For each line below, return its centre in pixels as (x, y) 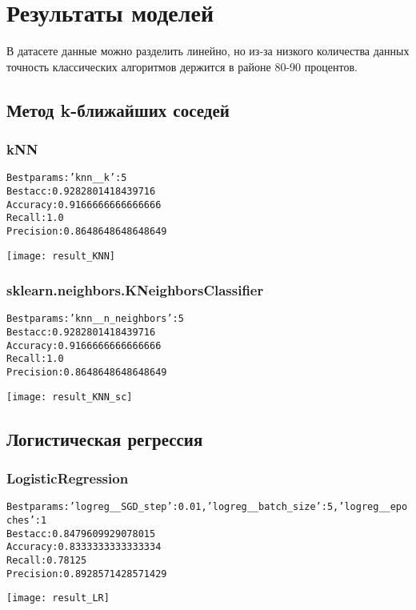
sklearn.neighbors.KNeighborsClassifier (135, 290)
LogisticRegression (68, 478)
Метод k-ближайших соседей (118, 109)
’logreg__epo (373, 507)
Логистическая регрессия (105, 438)
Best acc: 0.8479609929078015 (81, 534)
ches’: (24, 521)
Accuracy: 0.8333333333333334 (84, 547)
